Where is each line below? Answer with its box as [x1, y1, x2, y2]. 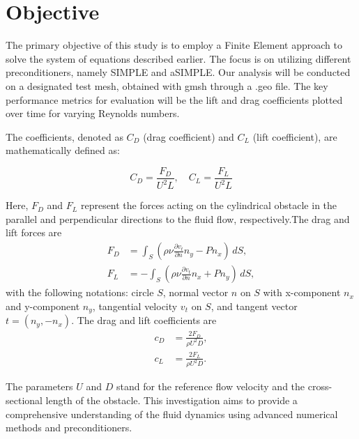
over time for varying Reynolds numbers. [6, 106, 180, 121]
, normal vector [162, 285, 229, 300]
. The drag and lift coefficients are [71, 313, 217, 328]
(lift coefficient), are [252, 129, 337, 144]
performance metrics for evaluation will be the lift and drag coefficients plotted [6, 92, 343, 107]
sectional [6, 393, 43, 408]
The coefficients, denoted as [6, 129, 123, 144]
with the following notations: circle [6, 285, 154, 300]
